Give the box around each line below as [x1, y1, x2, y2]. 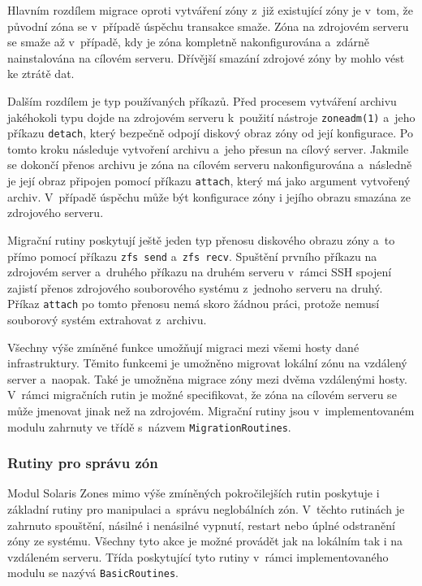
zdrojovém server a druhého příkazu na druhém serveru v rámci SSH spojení [7, 263, 392, 280]
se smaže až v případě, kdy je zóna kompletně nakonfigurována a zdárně [7, 33, 369, 50]
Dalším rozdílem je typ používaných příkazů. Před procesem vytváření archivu [7, 92, 397, 109]
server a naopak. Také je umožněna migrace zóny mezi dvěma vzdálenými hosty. [7, 370, 407, 387]
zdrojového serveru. [7, 204, 104, 221]
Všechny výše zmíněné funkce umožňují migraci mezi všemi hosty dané [7, 338, 360, 355]
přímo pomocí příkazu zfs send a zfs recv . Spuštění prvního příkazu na [7, 247, 377, 264]
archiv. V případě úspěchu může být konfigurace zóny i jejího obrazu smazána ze [7, 188, 411, 205]
